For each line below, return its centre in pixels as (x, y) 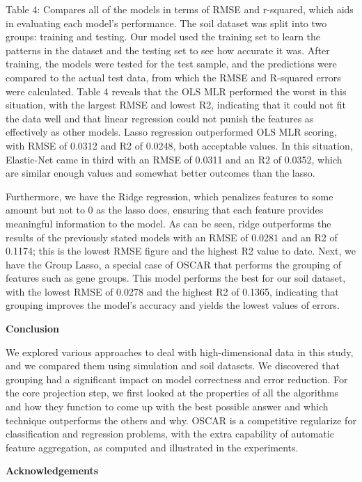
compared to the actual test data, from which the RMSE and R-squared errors (173, 77)
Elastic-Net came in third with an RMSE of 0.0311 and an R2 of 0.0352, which (174, 159)
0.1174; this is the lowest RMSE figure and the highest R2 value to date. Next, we (181, 251)
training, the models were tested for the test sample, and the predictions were (171, 64)
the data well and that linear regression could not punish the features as (160, 118)
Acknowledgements (52, 471)
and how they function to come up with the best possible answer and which (167, 407)
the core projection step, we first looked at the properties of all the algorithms (172, 393)
